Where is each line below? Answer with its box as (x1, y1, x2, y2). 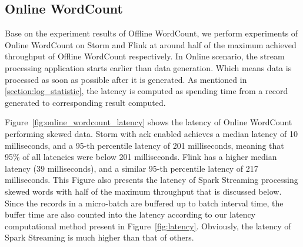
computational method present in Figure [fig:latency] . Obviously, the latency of (5, 219, 291, 232)
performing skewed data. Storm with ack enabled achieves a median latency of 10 (5, 127, 298, 139)
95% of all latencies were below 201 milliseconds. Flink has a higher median (5, 151, 277, 163)
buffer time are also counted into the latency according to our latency (5, 208, 256, 221)
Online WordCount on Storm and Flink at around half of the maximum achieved (5, 38, 297, 51)
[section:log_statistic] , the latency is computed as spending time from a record (5, 85, 288, 97)
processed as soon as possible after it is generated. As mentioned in (5, 73, 247, 85)
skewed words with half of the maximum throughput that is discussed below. (5, 185, 282, 197)
